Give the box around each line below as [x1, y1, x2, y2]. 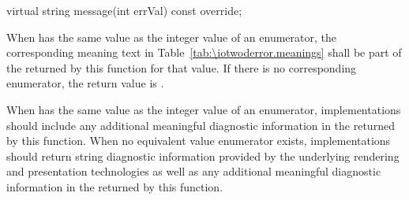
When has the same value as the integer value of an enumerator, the [6, 28, 336, 45]
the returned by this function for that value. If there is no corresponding [6, 59, 357, 76]
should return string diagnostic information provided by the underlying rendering [6, 147, 400, 164]
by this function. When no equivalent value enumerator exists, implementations [6, 132, 391, 149]
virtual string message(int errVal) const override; [6, 2, 242, 18]
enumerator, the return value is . [6, 75, 164, 91]
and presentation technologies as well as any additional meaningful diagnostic [6, 163, 381, 180]
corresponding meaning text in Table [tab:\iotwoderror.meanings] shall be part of [6, 44, 402, 61]
